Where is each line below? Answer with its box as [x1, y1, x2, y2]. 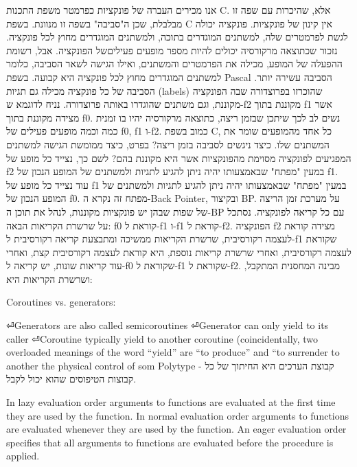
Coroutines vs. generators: [6, 295, 116, 309]
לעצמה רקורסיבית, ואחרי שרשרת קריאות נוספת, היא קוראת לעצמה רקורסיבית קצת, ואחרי [6, 244, 352, 259]
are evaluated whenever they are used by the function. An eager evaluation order [6, 422, 347, 436]
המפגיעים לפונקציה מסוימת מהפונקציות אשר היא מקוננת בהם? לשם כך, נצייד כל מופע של [6, 150, 352, 165]
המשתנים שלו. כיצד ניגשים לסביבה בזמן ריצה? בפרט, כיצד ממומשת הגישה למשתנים [6, 137, 330, 151]
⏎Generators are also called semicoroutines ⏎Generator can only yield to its [6, 318, 329, 332]
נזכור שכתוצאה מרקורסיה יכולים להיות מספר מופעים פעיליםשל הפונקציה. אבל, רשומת [6, 43, 338, 57]
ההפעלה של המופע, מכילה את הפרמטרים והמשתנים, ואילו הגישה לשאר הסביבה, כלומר [6, 56, 343, 71]
